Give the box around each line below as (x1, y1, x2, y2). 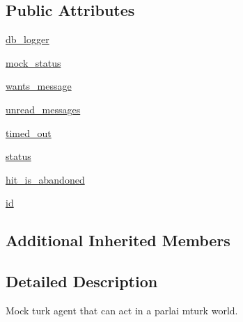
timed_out (6, 125, 52, 140)
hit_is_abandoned (6, 172, 85, 186)
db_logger (6, 32, 49, 47)
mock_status (6, 55, 61, 70)
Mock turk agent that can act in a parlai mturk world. (6, 303, 238, 317)
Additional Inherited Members (6, 230, 230, 251)
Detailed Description (6, 271, 158, 292)
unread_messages (6, 102, 81, 116)
